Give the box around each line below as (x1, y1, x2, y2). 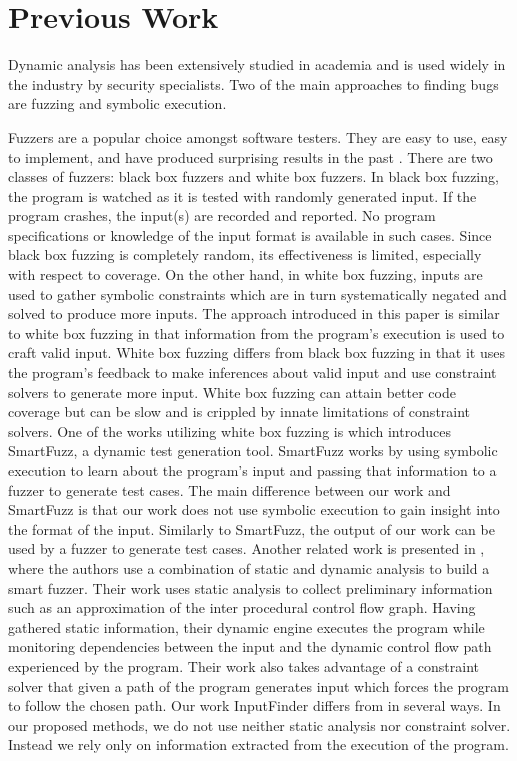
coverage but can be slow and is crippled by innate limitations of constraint (8, 401, 471, 422)
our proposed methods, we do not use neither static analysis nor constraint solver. (8, 714, 511, 735)
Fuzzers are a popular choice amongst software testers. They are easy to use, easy (8, 126, 508, 147)
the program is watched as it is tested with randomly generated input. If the (8, 185, 477, 206)
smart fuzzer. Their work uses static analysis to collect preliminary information (8, 577, 493, 598)
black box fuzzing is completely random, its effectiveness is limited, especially (8, 244, 482, 265)
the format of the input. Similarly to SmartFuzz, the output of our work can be (8, 518, 495, 539)
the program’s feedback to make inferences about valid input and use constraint (8, 362, 497, 383)
